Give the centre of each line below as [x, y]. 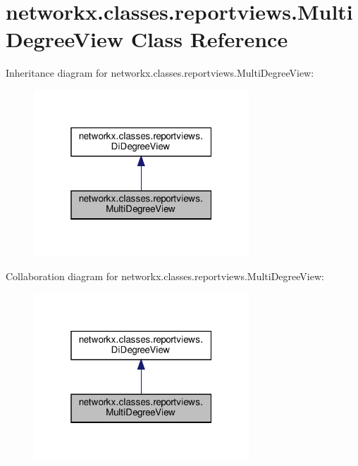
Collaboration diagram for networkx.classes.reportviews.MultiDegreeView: [165, 276]
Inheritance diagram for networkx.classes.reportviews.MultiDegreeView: [160, 73]
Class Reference [209, 39]
